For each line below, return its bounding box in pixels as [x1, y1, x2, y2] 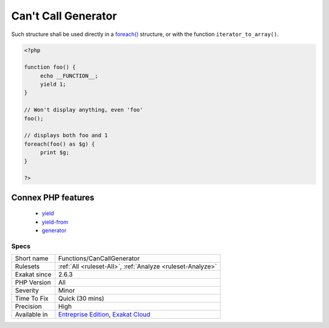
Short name [15, 254, 49, 263]
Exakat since [15, 270, 52, 279]
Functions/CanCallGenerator [58, 254, 140, 263]
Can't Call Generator [11, 9, 117, 23]
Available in [15, 310, 48, 319]
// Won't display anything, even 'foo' [24, 107, 143, 113]
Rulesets [15, 262, 40, 271]
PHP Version [15, 278, 51, 287]
